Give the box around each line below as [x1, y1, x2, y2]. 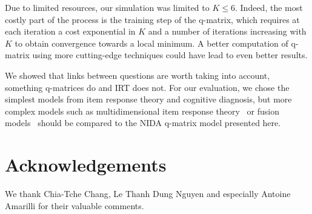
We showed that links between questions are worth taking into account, [5, 69, 270, 81]
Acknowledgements [5, 152, 167, 177]
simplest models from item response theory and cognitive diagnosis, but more [5, 93, 292, 105]
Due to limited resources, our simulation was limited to [5, 1, 210, 13]
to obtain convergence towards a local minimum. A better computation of [15, 36, 288, 49]
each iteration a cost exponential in [5, 25, 136, 38]
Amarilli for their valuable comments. [5, 199, 144, 212]
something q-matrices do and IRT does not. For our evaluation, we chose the [5, 81, 290, 93]
